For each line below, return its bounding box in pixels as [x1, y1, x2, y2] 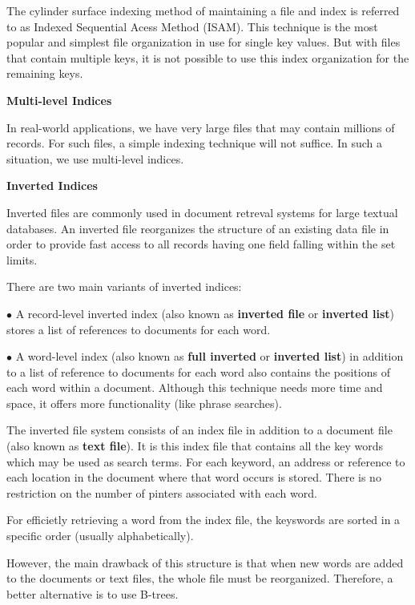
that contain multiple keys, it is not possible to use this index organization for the [6, 49, 409, 66]
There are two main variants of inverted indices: [6, 278, 242, 295]
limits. [6, 251, 38, 268]
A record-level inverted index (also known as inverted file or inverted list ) [15, 305, 394, 321]
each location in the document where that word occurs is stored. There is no [6, 469, 381, 486]
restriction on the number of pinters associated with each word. [6, 484, 317, 501]
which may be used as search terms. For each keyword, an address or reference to [6, 453, 405, 470]
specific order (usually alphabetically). [6, 527, 194, 544]
